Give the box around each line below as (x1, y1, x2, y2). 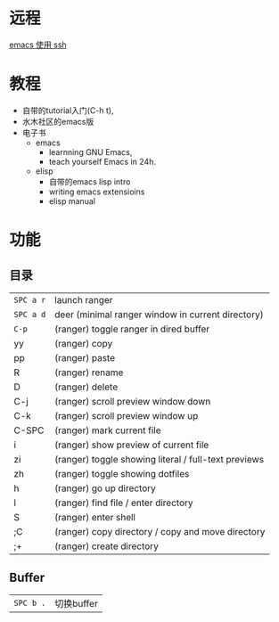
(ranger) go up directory (54, 482, 156, 495)
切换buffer (54, 597, 98, 610)
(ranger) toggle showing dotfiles (54, 467, 190, 479)
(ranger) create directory (54, 540, 159, 552)
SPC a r (13, 295, 46, 305)
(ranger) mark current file (54, 424, 162, 437)
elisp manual (48, 195, 96, 206)
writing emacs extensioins (48, 186, 145, 197)
